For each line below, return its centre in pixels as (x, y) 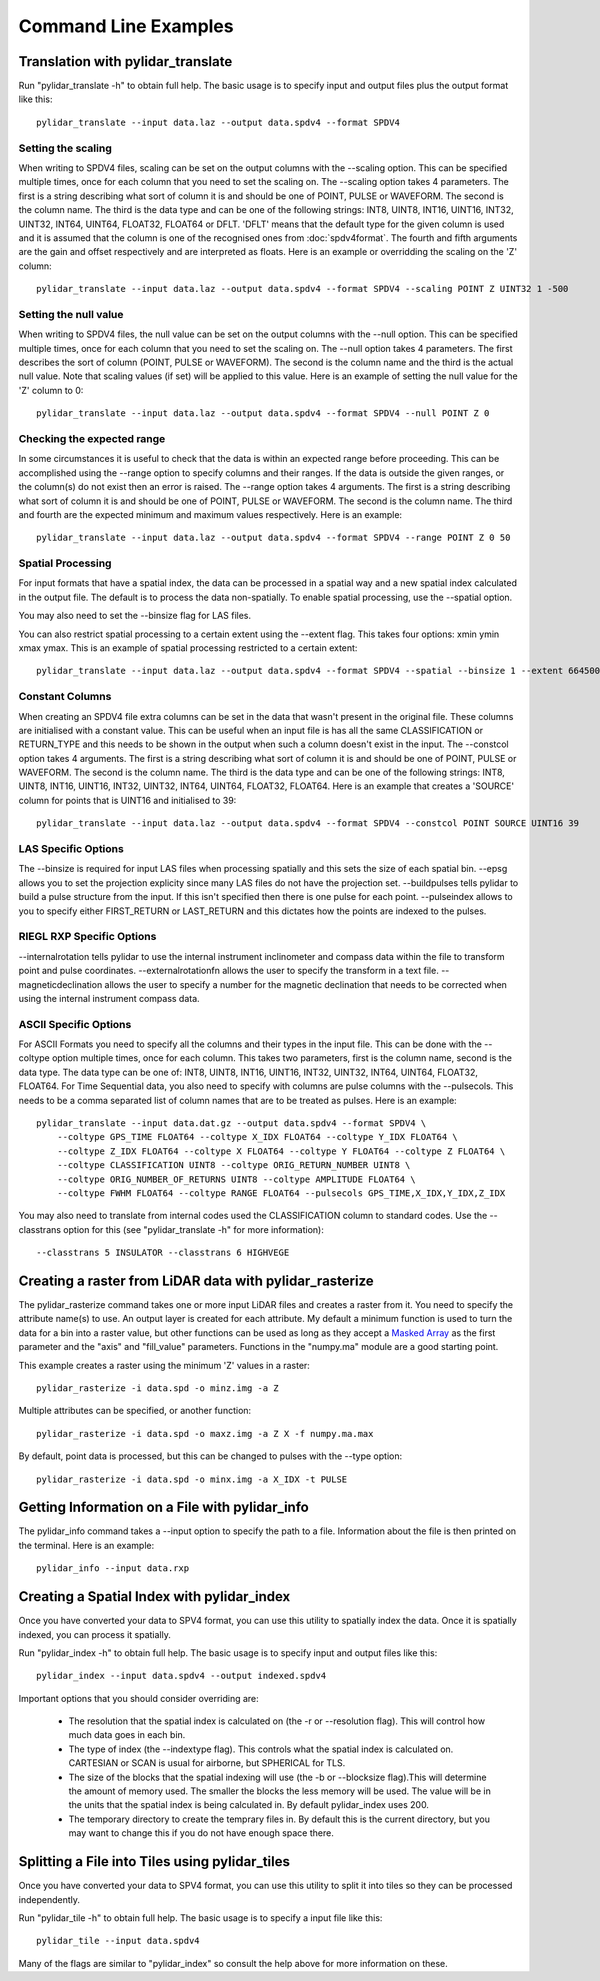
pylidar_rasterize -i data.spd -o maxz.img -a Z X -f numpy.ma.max (205, 1433)
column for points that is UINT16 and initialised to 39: (127, 800)
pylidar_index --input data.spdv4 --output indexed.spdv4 (181, 1676)
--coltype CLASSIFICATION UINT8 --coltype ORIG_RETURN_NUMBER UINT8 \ (233, 1165)
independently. (49, 1899)
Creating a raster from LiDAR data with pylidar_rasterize (196, 1280)
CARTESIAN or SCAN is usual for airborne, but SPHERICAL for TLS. (207, 1763)
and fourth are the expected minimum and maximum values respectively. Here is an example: (210, 514)
